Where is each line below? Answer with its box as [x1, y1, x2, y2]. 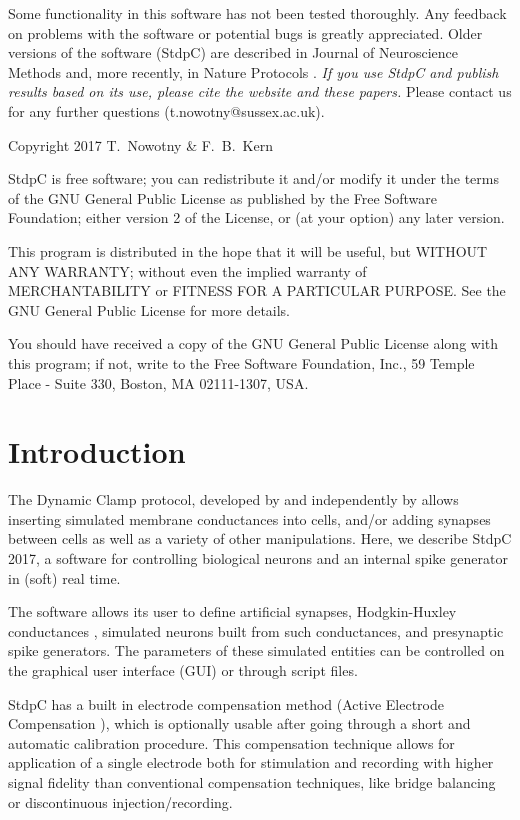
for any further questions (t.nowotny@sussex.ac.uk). [8, 100, 325, 121]
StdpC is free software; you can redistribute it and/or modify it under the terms [8, 168, 499, 189]
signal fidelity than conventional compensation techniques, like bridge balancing [8, 771, 496, 792]
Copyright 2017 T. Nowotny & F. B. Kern [8, 134, 273, 155]
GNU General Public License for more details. [8, 299, 291, 320]
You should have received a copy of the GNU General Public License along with [8, 333, 499, 354]
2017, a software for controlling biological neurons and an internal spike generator [8, 548, 508, 568]
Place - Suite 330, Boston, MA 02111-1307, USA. [8, 372, 309, 393]
